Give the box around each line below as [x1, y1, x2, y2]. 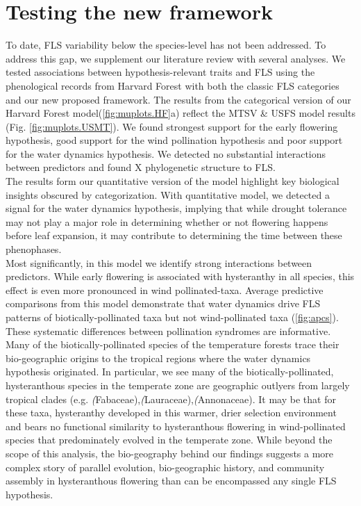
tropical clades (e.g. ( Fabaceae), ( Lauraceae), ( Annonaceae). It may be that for [6, 391, 336, 406]
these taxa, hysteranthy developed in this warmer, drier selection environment [6, 405, 337, 420]
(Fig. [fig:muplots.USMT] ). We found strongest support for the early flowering [6, 119, 338, 133]
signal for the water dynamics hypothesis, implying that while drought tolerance [6, 201, 347, 215]
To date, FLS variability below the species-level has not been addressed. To [6, 38, 326, 52]
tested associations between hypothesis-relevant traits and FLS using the [6, 65, 315, 79]
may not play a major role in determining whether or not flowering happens [6, 214, 328, 229]
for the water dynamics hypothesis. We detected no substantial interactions [6, 146, 326, 161]
